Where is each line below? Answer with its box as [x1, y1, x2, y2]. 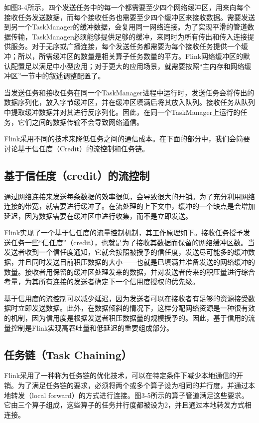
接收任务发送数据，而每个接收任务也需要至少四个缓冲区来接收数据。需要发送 [4, 11, 255, 22]
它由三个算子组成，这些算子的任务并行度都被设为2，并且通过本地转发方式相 [4, 400, 252, 410]
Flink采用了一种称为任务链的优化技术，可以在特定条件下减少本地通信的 [4, 370, 237, 381]
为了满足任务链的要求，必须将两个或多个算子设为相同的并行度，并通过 [17, 380, 248, 391]
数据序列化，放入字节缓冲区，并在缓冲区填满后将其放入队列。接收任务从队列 [4, 97, 255, 107]
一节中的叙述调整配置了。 [21, 70, 105, 81]
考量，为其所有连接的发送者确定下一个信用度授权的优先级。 [4, 276, 199, 287]
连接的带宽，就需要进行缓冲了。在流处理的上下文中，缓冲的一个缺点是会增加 [4, 201, 255, 211]
